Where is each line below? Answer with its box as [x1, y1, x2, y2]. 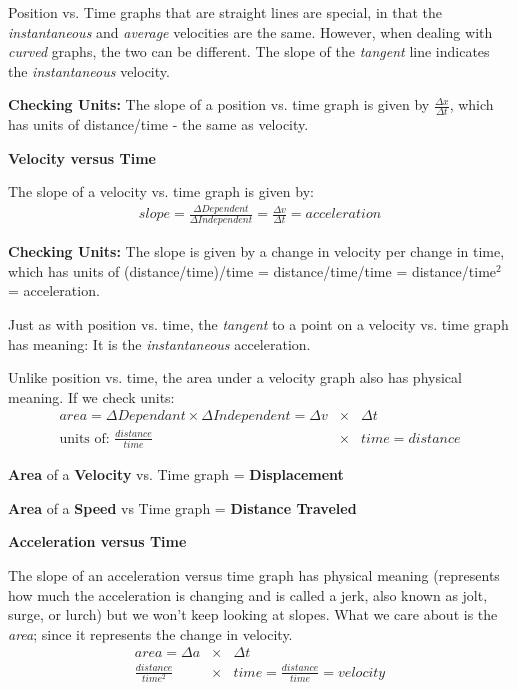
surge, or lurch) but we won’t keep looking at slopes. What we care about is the [8, 604, 498, 625]
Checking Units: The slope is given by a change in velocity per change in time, [8, 241, 505, 262]
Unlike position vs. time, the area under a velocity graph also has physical [8, 367, 462, 388]
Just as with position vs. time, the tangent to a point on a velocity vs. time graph [8, 313, 509, 334]
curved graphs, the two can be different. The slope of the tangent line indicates [8, 41, 490, 62]
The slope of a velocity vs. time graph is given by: [8, 181, 314, 202]
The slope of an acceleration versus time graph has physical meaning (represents [8, 564, 500, 585]
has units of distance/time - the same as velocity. [8, 114, 309, 135]
